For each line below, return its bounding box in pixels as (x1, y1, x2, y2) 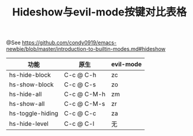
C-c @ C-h (64, 71, 96, 79)
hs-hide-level (9, 119, 49, 128)
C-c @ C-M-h (64, 90, 106, 98)
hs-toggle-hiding (9, 109, 59, 118)
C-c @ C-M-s (64, 100, 105, 108)
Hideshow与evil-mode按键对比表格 (12, 5, 187, 19)
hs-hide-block (9, 71, 52, 79)
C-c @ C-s (64, 80, 96, 89)
